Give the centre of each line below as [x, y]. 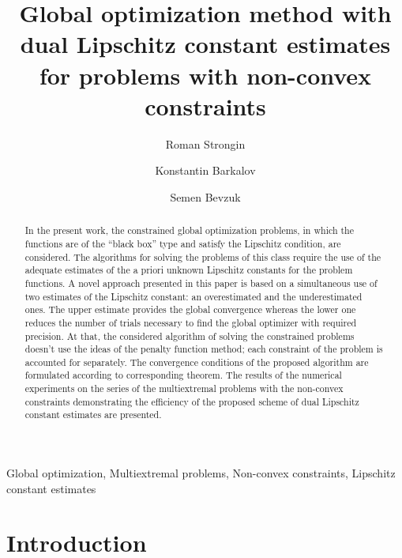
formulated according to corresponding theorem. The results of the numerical [183, 375]
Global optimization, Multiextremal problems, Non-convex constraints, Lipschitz [201, 473]
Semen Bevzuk [205, 196]
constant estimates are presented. [93, 415]
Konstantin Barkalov [205, 170]
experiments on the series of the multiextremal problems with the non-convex [184, 388]
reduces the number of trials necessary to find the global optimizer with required [191, 322]
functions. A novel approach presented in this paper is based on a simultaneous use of [201, 283]
